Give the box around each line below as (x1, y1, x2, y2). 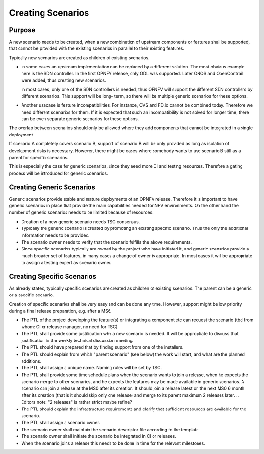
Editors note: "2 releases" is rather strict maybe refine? (21, 399, 132, 405)
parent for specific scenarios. (9, 154, 68, 160)
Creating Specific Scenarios (9, 272, 97, 281)
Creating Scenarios (9, 7, 89, 18)
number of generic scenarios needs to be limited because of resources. (9, 209, 154, 215)
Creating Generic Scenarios (9, 183, 95, 191)
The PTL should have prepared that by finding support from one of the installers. (21, 344, 184, 350)
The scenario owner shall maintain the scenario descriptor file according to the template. (21, 426, 200, 432)
